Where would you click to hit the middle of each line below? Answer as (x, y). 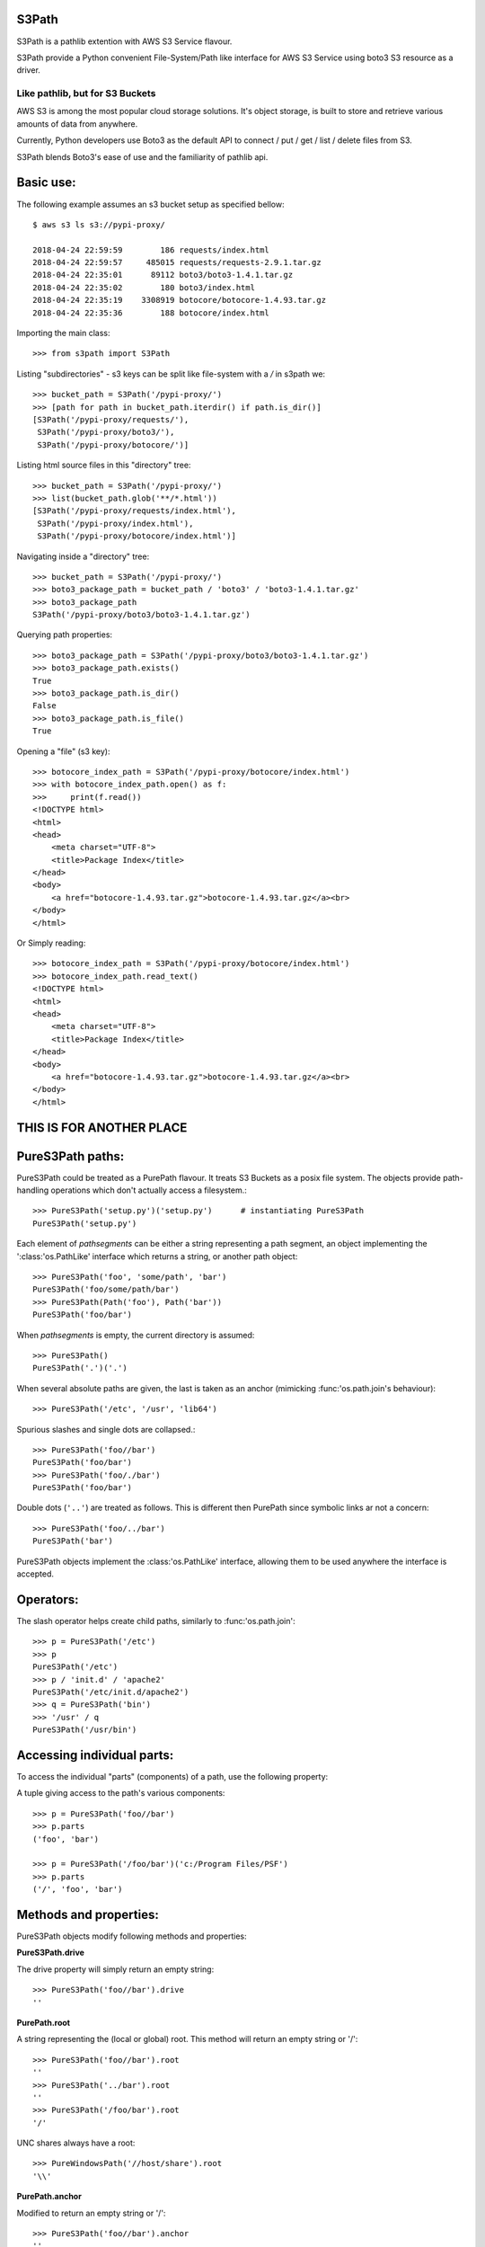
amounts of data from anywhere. (77, 124)
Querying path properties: (64, 635)
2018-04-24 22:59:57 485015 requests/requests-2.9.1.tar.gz (177, 262)
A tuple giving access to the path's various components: (121, 1793)
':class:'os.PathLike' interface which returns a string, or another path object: (157, 1256)
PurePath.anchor (49, 2197)
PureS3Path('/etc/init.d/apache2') (111, 1692)
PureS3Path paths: (71, 1156)
